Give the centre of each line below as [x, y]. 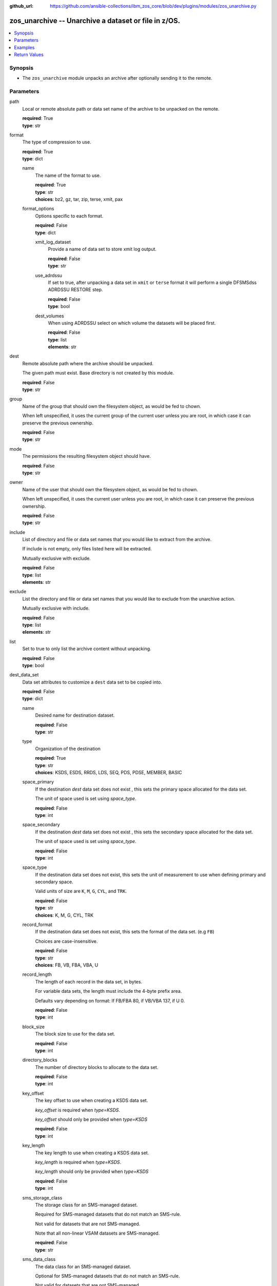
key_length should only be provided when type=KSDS [92, 1172]
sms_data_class [39, 1259]
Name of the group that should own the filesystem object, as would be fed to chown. [112, 406]
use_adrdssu [49, 275]
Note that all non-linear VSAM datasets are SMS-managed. [97, 1233]
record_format [37, 925]
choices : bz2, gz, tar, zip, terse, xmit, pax [79, 199]
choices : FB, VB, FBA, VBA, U [67, 965]
